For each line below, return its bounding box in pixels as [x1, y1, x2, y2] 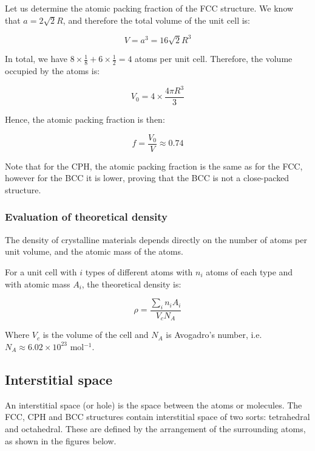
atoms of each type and [206, 265, 293, 278]
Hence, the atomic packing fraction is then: [5, 113, 165, 126]
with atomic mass [5, 277, 70, 290]
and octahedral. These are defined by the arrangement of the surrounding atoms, [5, 422, 306, 435]
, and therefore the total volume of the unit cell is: [63, 13, 250, 26]
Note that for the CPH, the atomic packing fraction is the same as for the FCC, [5, 159, 303, 172]
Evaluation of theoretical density [5, 209, 168, 224]
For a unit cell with [5, 265, 77, 278]
